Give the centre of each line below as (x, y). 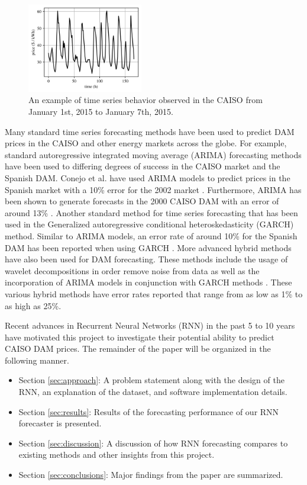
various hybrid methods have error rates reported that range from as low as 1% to (154, 293)
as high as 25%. (33, 305)
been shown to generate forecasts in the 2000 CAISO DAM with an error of (142, 201)
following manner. (37, 360)
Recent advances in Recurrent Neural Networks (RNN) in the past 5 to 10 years (150, 325)
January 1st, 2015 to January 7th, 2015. (101, 111)
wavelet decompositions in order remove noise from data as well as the (132, 270)
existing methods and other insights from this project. (117, 455)
